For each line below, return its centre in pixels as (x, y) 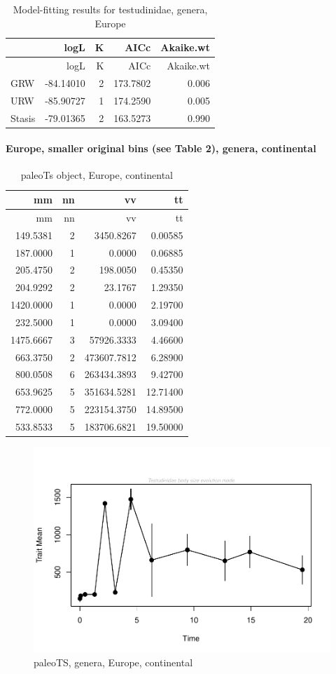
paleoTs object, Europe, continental (97, 175)
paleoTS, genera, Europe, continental (113, 662)
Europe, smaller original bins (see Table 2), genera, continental (161, 148)
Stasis (23, 117)
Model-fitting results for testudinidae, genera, (110, 9)
